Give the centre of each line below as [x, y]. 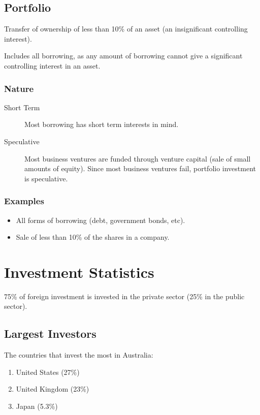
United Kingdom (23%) [53, 389]
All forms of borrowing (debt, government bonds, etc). [101, 220]
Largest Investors [50, 333]
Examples [24, 201]
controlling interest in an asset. [52, 65]
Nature [19, 88]
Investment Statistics [79, 272]
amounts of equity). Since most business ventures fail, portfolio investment [140, 168]
